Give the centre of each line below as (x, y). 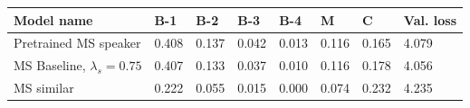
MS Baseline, (50, 65)
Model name (53, 19)
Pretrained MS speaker (77, 43)
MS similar (44, 88)
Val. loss (430, 19)
